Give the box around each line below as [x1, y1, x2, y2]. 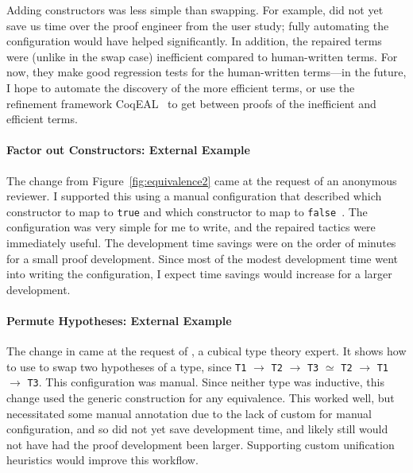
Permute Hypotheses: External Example [6, 312, 232, 328]
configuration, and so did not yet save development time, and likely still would [6, 421, 388, 437]
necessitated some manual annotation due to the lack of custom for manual [6, 405, 372, 421]
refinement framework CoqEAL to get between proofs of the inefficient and [6, 95, 376, 111]
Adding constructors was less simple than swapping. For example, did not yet [6, 2, 384, 17]
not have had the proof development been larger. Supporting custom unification [6, 436, 395, 452]
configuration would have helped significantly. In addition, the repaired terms [6, 33, 382, 49]
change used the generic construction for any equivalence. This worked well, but [6, 390, 395, 406]
